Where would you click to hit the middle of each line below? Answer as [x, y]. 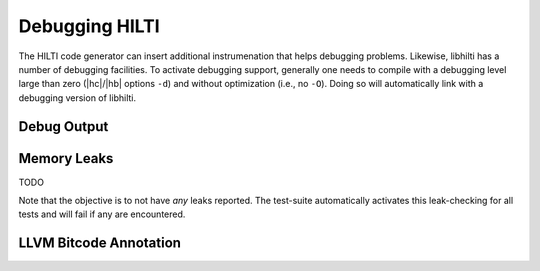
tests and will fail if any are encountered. [102, 214]
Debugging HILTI [89, 26]
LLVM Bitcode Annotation [100, 243]
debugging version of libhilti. [77, 97]
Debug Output [63, 126]
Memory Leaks [66, 158]
